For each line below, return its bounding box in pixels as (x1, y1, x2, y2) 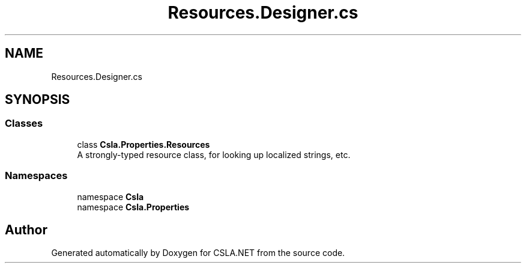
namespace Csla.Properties (77, 201, 190, 212)
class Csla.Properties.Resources (77, 139, 210, 150)
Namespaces (5, 169, 68, 182)
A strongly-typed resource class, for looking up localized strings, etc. (77, 149, 351, 160)
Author (5, 222, 47, 237)
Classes (5, 117, 43, 130)
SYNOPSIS (5, 92, 70, 108)
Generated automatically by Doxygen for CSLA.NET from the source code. (51, 248, 345, 258)
